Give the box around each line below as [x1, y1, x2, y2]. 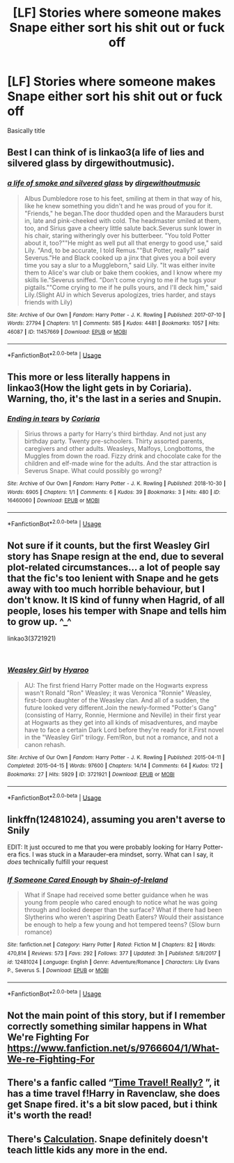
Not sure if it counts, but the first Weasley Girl [7, 539, 210, 551]
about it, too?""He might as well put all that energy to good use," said [24, 238, 223, 247]
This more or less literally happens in [7, 371, 171, 383]
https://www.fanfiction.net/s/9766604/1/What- [7, 1042, 220, 1054]
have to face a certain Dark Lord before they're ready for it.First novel [24, 725, 224, 734]
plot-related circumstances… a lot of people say [7, 561, 221, 573]
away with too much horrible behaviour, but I [7, 583, 205, 595]
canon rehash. [24, 740, 66, 748]
